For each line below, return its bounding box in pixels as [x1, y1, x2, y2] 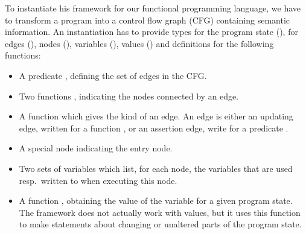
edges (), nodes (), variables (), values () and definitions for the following [5, 37, 274, 49]
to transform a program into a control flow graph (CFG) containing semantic [5, 13, 290, 26]
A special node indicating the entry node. [19, 142, 173, 154]
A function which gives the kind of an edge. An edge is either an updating [19, 110, 293, 122]
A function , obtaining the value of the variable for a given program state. [19, 194, 293, 207]
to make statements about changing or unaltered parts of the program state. [19, 218, 302, 230]
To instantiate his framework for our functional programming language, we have [5, 2, 301, 14]
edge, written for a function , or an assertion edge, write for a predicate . [19, 121, 288, 134]
